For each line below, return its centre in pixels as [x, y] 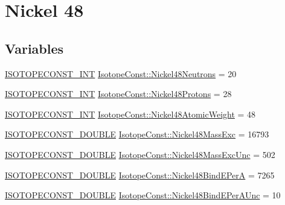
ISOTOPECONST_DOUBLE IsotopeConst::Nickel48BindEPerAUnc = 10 [143, 195]
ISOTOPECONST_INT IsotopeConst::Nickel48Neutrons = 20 [121, 73]
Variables [34, 48]
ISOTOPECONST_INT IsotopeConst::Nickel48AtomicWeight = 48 [130, 114]
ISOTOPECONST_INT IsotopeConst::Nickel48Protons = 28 [118, 94]
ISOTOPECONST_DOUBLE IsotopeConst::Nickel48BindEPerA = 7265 [140, 175]
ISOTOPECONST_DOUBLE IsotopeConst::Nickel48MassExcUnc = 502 [140, 154]
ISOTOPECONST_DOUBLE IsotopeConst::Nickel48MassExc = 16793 [137, 134]
